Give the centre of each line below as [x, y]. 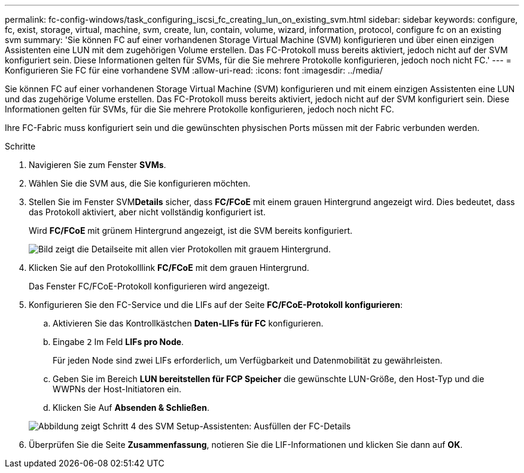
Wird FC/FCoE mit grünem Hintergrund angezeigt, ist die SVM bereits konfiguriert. [191, 231]
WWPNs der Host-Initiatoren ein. [117, 389]
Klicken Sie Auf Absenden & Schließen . [131, 408]
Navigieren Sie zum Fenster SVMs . [98, 165]
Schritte [20, 146]
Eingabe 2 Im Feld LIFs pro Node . [118, 342]
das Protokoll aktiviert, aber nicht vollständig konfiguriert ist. [147, 212]
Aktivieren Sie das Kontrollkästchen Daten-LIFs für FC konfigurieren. [188, 323]
